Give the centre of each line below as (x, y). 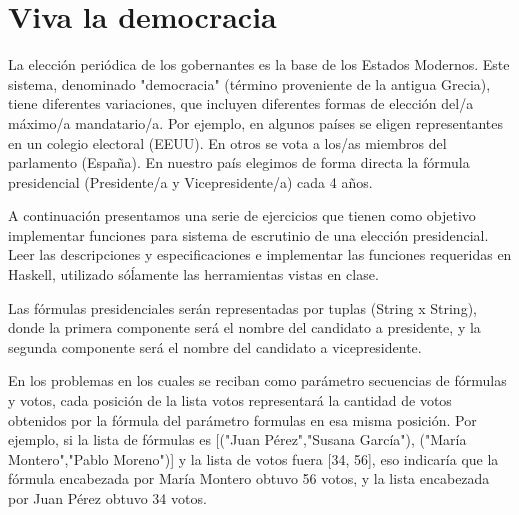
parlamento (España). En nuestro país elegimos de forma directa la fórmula (239, 162)
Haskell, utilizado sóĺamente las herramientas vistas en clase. (193, 274)
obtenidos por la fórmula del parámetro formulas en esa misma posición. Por (242, 419)
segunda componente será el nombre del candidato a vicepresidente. (215, 346)
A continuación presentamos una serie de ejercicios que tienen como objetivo (242, 215)
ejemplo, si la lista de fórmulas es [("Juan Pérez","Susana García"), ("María (237, 439)
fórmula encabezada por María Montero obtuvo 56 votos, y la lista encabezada (249, 478)
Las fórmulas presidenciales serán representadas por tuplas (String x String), (242, 307)
